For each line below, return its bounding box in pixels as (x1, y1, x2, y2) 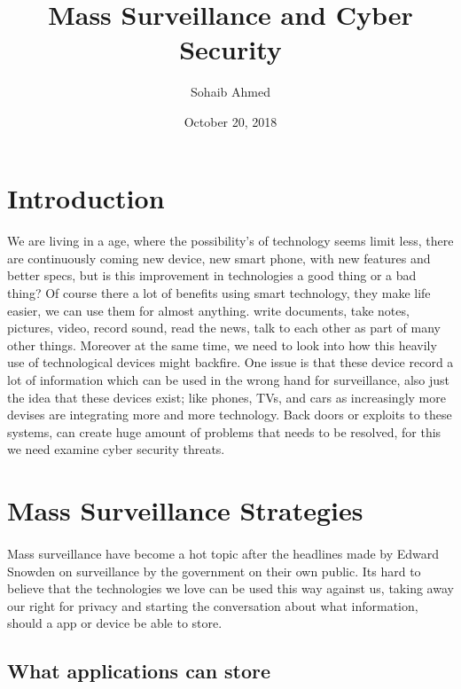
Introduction (7, 179, 165, 215)
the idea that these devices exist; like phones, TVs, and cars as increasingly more (7, 388, 446, 406)
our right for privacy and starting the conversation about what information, (7, 596, 418, 615)
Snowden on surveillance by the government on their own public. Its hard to (7, 561, 421, 580)
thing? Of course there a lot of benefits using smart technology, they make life (7, 284, 431, 302)
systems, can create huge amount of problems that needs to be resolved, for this (7, 422, 441, 441)
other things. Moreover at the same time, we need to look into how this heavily (7, 335, 437, 354)
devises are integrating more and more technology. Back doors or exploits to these (7, 405, 452, 424)
